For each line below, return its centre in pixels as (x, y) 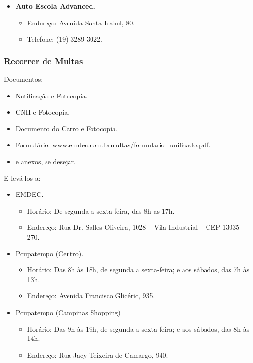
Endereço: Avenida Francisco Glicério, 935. (91, 296)
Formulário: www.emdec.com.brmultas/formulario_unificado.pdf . (113, 145)
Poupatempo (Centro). (49, 253)
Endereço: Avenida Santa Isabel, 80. (81, 22)
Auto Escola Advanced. (55, 6)
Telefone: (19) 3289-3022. (65, 39)
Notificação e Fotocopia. (51, 95)
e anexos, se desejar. (46, 161)
